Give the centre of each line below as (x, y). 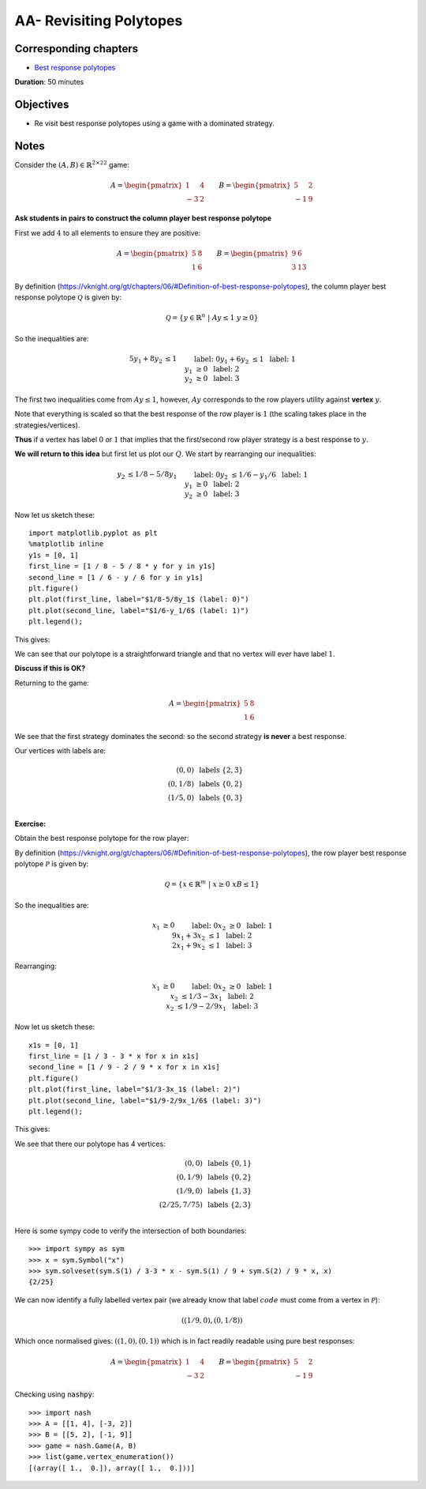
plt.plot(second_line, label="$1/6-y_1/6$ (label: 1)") (139, 610)
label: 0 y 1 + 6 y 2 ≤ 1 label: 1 (245, 360)
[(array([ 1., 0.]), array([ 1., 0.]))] (112, 1468)
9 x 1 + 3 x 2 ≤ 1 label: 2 (212, 937)
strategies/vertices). (47, 425)
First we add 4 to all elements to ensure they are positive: (108, 232)
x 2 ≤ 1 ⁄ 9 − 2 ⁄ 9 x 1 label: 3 (212, 1007)
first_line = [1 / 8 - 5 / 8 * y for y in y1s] (122, 566)
